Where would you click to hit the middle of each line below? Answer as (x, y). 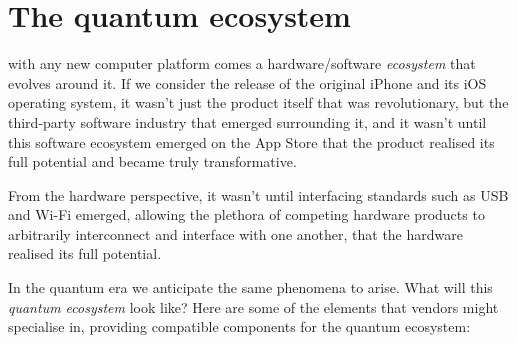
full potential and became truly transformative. (152, 161)
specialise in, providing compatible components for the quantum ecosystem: (239, 326)
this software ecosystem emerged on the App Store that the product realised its (251, 141)
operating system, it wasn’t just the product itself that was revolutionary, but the (258, 102)
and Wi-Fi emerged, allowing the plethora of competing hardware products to (246, 214)
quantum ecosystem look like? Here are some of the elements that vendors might (253, 306)
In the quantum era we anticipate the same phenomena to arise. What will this (250, 287)
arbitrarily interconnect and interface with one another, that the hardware (235, 233)
